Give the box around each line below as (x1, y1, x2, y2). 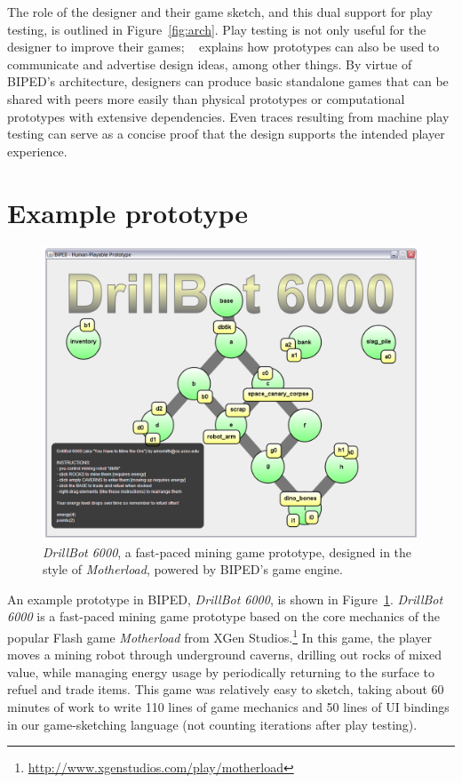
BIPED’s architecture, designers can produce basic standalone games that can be (7, 72, 449, 91)
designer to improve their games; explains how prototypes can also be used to (7, 37, 440, 56)
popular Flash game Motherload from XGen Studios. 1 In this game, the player (7, 626, 432, 646)
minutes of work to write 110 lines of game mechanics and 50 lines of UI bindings (7, 698, 450, 716)
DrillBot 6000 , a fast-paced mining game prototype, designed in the (43, 542, 412, 561)
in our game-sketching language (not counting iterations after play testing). (7, 715, 418, 733)
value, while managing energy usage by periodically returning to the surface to (7, 662, 435, 681)
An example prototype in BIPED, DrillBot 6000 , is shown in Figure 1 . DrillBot (7, 589, 443, 608)
